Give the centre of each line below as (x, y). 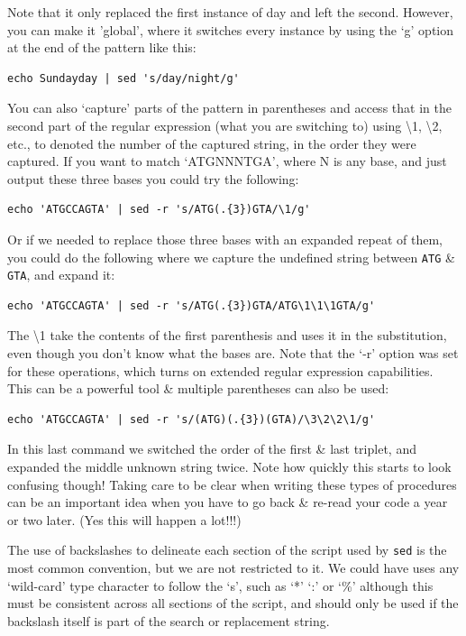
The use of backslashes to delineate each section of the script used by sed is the (227, 550)
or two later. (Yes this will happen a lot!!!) (124, 519)
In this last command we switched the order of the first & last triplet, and (212, 449)
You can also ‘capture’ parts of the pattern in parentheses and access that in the (229, 108)
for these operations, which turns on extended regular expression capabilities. (220, 370)
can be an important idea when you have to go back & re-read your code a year (228, 502)
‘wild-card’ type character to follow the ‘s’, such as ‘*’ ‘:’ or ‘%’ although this (220, 585)
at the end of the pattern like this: (102, 47)
